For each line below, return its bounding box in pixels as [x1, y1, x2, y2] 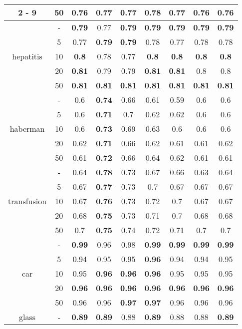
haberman [9, 123, 45, 134]
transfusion [8, 195, 47, 207]
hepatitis [12, 50, 42, 62]
